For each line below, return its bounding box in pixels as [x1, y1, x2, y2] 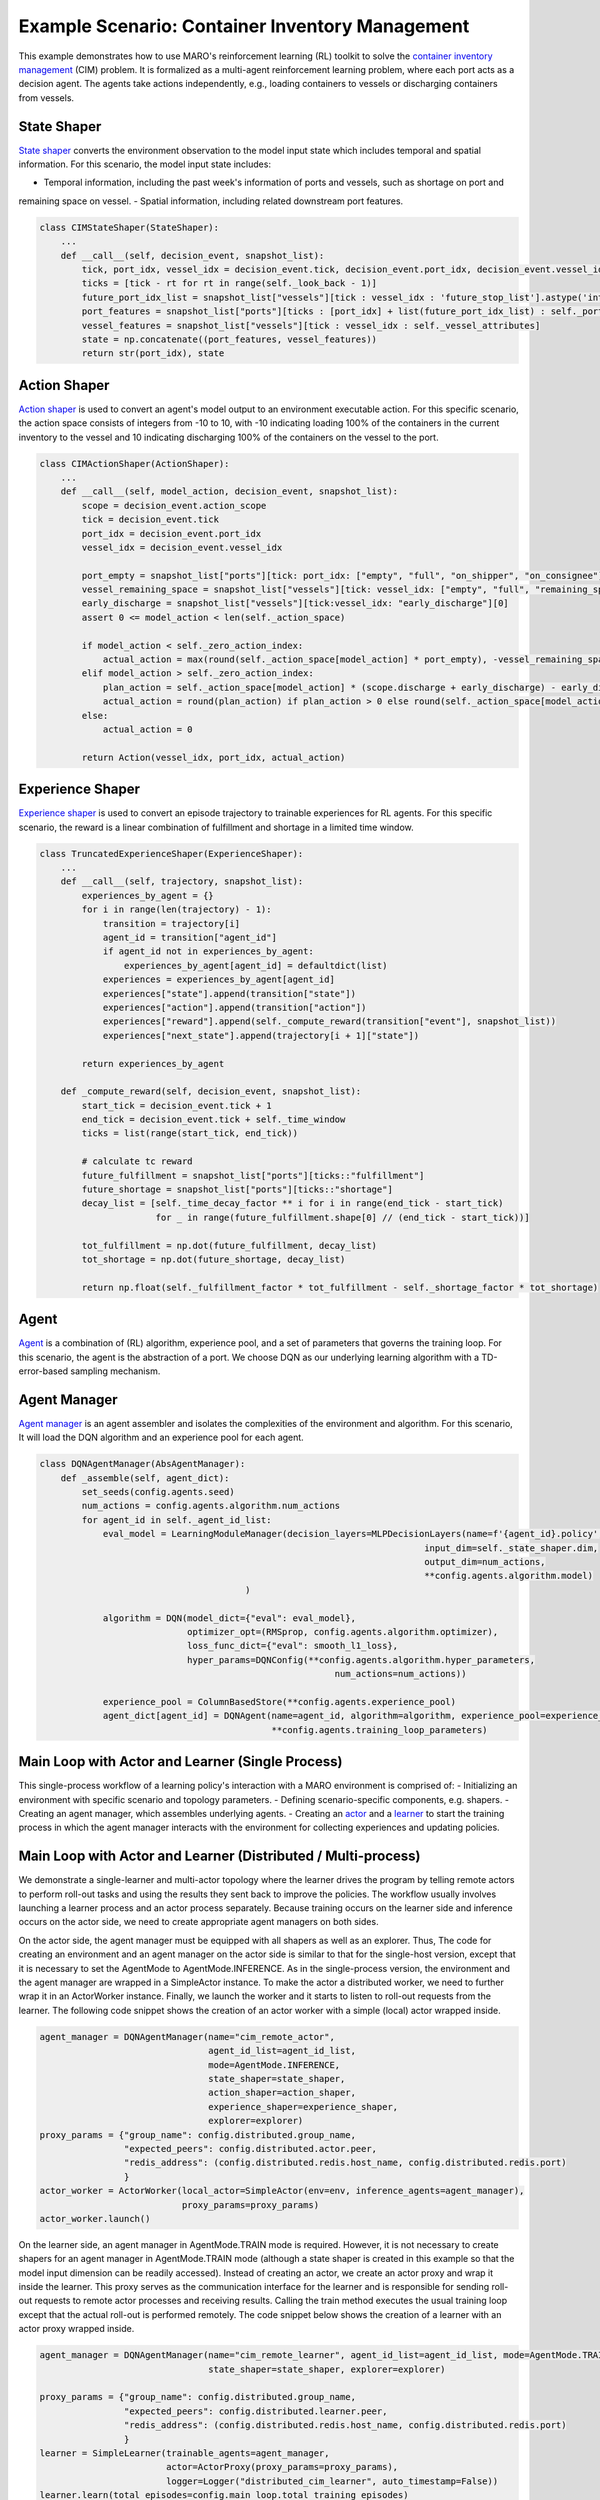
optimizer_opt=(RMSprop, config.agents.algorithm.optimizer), [186, 1626, 499, 1637]
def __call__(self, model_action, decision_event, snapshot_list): [60, 486, 399, 497]
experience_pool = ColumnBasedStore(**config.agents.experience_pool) [102, 1696, 457, 1707]
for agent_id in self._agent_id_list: [81, 1514, 272, 1525]
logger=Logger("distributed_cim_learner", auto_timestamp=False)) [165, 2475, 499, 2487]
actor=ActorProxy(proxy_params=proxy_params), [165, 2461, 399, 2473]
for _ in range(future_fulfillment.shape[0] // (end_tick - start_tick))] [155, 1211, 530, 1223]
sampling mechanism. [70, 1365, 161, 1377]
